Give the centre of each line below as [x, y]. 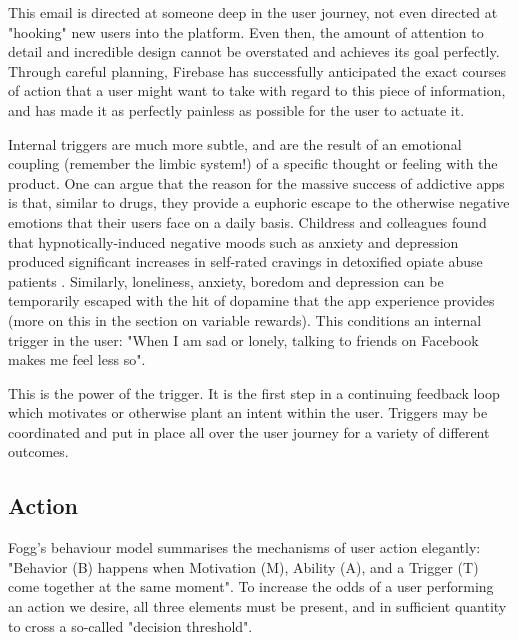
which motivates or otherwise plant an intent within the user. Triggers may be [248, 412]
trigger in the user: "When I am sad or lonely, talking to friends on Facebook [243, 339]
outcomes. [38, 451]
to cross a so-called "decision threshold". [130, 625]
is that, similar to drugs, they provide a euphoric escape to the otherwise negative [259, 202]
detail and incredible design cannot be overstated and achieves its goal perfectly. [254, 51]
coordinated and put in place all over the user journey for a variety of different [249, 431]
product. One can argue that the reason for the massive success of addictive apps [256, 182]
